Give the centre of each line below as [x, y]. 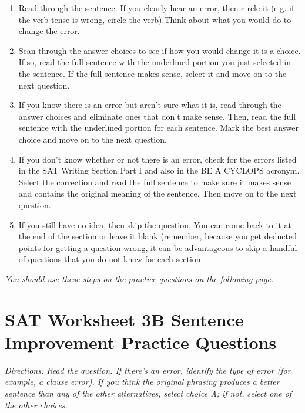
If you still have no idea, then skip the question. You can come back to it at [155, 224]
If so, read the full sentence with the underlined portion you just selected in [155, 62]
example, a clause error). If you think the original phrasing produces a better [142, 382]
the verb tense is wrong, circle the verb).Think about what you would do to [155, 19]
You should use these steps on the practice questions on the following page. [139, 278]
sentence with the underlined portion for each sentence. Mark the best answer [158, 128]
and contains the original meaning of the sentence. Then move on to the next [157, 193]
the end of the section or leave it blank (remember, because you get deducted [157, 236]
